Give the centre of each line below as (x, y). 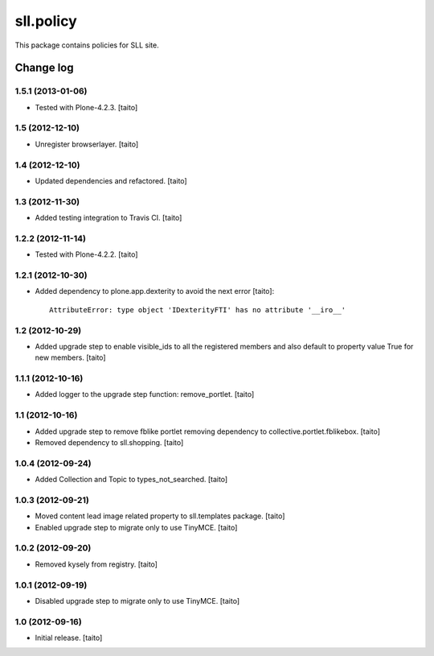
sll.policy (46, 21)
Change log (44, 68)
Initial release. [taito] (69, 638)
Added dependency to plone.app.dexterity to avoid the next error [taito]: (155, 291)
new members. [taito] (70, 357)
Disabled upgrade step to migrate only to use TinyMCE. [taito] (137, 600)
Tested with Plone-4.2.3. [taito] (86, 107)
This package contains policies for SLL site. (87, 45)
